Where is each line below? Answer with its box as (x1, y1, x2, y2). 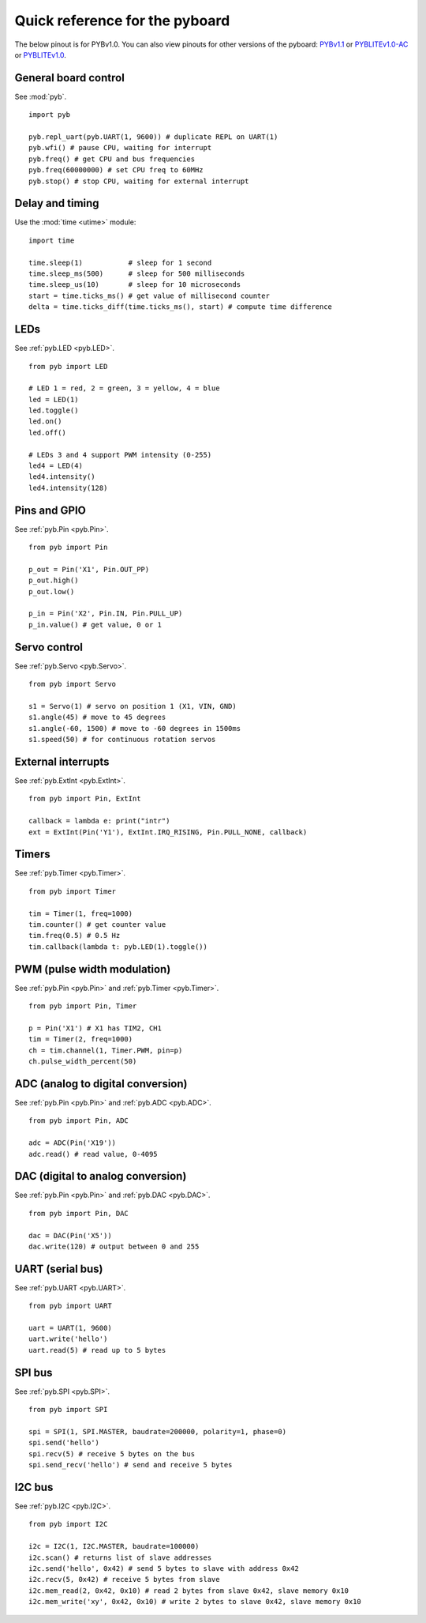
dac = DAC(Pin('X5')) (28, 1231, 112, 1240)
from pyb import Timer (28, 887, 117, 896)
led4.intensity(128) (28, 483, 108, 492)
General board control (14, 71, 125, 85)
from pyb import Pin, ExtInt (28, 794, 141, 804)
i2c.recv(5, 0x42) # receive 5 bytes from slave (28, 1575, 220, 1584)
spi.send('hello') (28, 1438, 100, 1448)
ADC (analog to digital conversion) (14, 1077, 188, 1090)
